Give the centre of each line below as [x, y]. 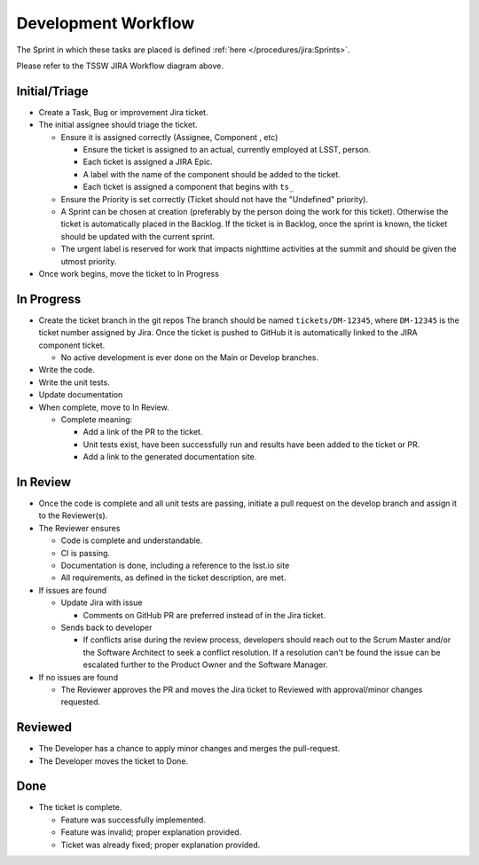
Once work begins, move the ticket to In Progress [129, 273]
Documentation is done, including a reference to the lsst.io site [175, 565]
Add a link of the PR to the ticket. [143, 432]
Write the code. [67, 370]
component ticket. [72, 345]
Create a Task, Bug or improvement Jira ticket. [123, 112]
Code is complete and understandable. [132, 540]
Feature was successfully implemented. [133, 820]
